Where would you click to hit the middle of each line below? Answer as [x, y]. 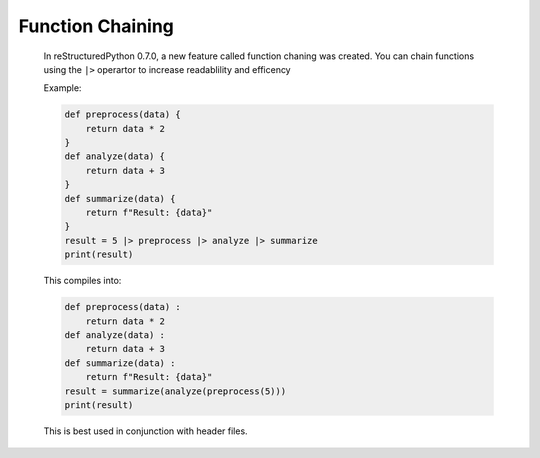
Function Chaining [96, 26]
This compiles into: [82, 281]
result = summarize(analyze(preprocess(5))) [175, 391]
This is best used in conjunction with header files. [146, 431]
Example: [62, 88]
